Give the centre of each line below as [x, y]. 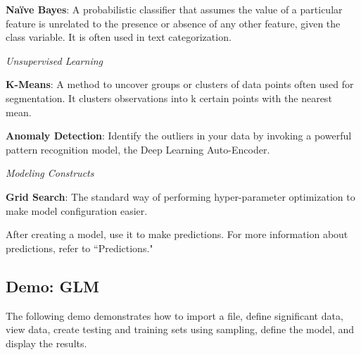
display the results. [46, 343]
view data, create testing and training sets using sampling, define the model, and [180, 329]
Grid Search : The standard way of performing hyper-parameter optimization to [180, 196]
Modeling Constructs [50, 173]
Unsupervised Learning [54, 60]
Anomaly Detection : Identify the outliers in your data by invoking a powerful [179, 136]
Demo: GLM [52, 286]
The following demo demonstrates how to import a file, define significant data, [175, 315]
